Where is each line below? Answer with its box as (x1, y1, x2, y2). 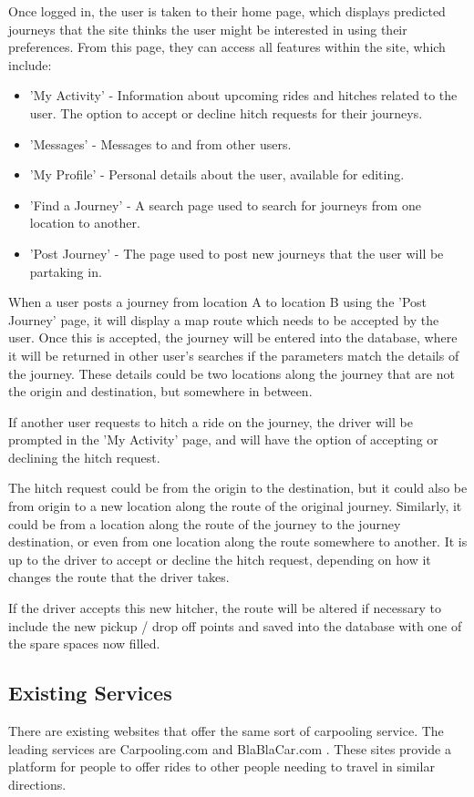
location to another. (29, 213, 140, 232)
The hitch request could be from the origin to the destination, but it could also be (8, 478, 468, 497)
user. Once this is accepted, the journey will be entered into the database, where (8, 328, 458, 347)
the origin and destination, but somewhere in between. (8, 382, 313, 401)
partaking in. (29, 261, 102, 281)
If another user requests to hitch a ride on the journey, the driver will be (8, 412, 413, 431)
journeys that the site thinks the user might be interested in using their (8, 19, 407, 38)
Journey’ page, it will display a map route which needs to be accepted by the (8, 310, 439, 329)
